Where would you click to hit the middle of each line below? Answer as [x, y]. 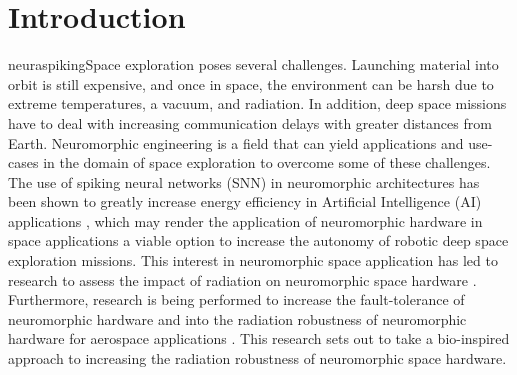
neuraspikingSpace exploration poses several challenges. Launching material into [253, 64]
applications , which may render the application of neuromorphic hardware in [245, 220]
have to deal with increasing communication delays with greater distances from [250, 122]
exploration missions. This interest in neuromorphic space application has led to [253, 260]
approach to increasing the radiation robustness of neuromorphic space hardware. [257, 358]
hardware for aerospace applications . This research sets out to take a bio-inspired [259, 338]
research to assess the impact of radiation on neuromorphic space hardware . [242, 279]
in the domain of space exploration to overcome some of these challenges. [267, 162]
